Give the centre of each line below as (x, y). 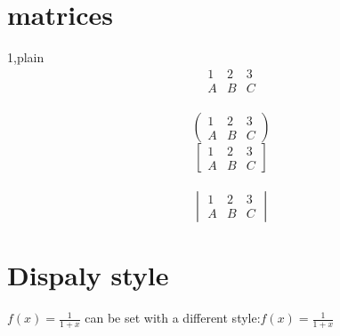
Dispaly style (88, 275)
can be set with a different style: (173, 318)
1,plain (26, 57)
